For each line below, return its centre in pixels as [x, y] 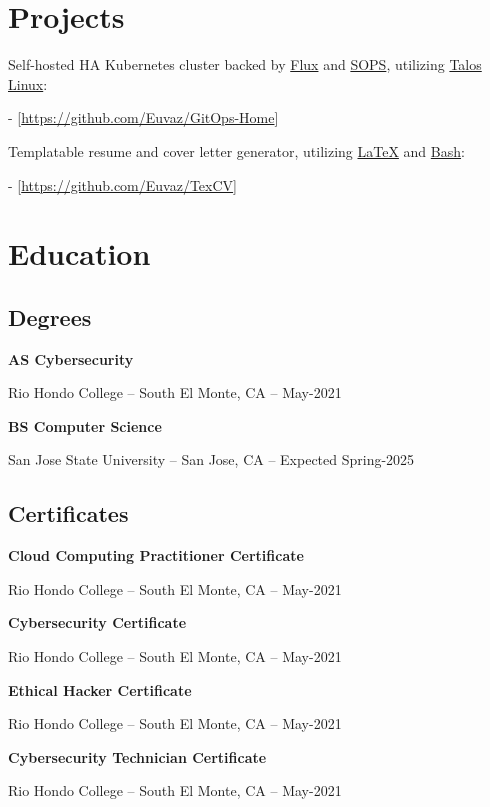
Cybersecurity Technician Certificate [137, 756]
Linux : [28, 83]
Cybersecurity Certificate [97, 622]
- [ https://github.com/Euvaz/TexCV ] [122, 184]
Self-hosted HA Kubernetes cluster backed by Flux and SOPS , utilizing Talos [245, 64]
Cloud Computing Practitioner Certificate [156, 555]
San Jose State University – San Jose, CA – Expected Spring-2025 [211, 459]
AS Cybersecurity [71, 358]
